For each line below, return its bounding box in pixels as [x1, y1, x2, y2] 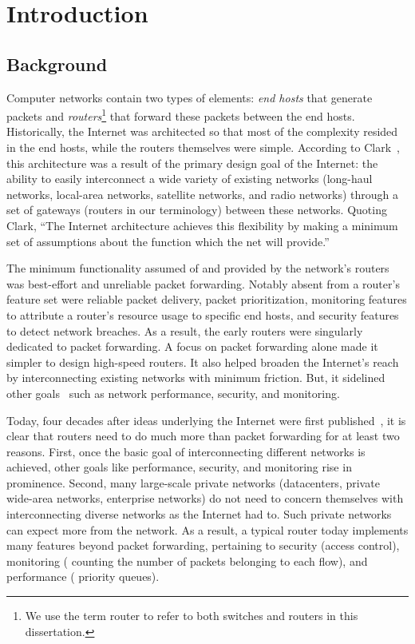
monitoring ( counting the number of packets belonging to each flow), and [6, 552, 368, 569]
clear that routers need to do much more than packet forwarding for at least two [6, 427, 400, 444]
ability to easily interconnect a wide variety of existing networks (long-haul [6, 170, 373, 187]
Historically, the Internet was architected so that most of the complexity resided [6, 123, 398, 140]
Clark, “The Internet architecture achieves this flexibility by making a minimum [6, 217, 398, 233]
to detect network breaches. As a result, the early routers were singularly [6, 322, 363, 339]
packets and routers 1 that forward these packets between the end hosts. [6, 105, 355, 124]
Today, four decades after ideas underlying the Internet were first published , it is [6, 411, 406, 428]
